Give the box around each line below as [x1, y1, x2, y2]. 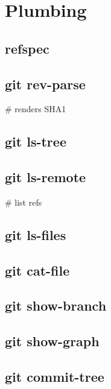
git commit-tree [5, 367, 104, 386]
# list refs [5, 195, 42, 208]
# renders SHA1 [5, 103, 66, 115]
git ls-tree [5, 132, 66, 151]
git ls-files [5, 225, 66, 244]
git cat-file [5, 261, 70, 279]
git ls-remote [5, 168, 86, 186]
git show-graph [5, 332, 100, 350]
